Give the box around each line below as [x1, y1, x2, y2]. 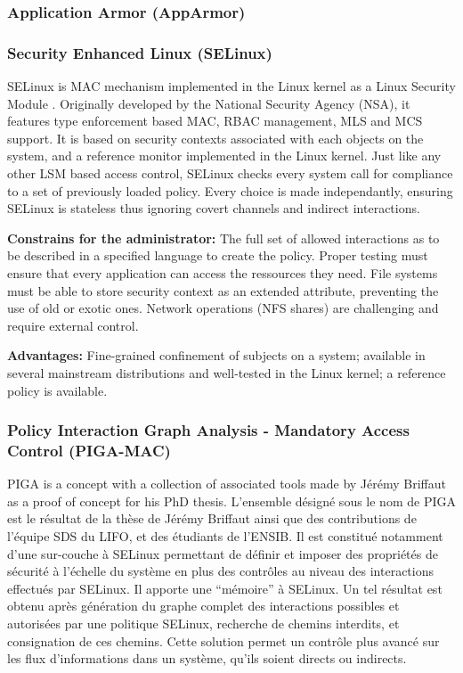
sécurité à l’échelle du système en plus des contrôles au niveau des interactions [7, 562, 434, 580]
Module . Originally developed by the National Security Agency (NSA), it [7, 94, 410, 112]
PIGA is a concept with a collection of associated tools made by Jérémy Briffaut [7, 474, 446, 493]
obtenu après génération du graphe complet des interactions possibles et [7, 596, 400, 615]
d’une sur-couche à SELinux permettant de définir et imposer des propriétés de [7, 544, 438, 562]
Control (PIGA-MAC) [7, 439, 171, 461]
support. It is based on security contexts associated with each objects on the [7, 128, 424, 147]
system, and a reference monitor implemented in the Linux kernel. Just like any [7, 146, 442, 165]
